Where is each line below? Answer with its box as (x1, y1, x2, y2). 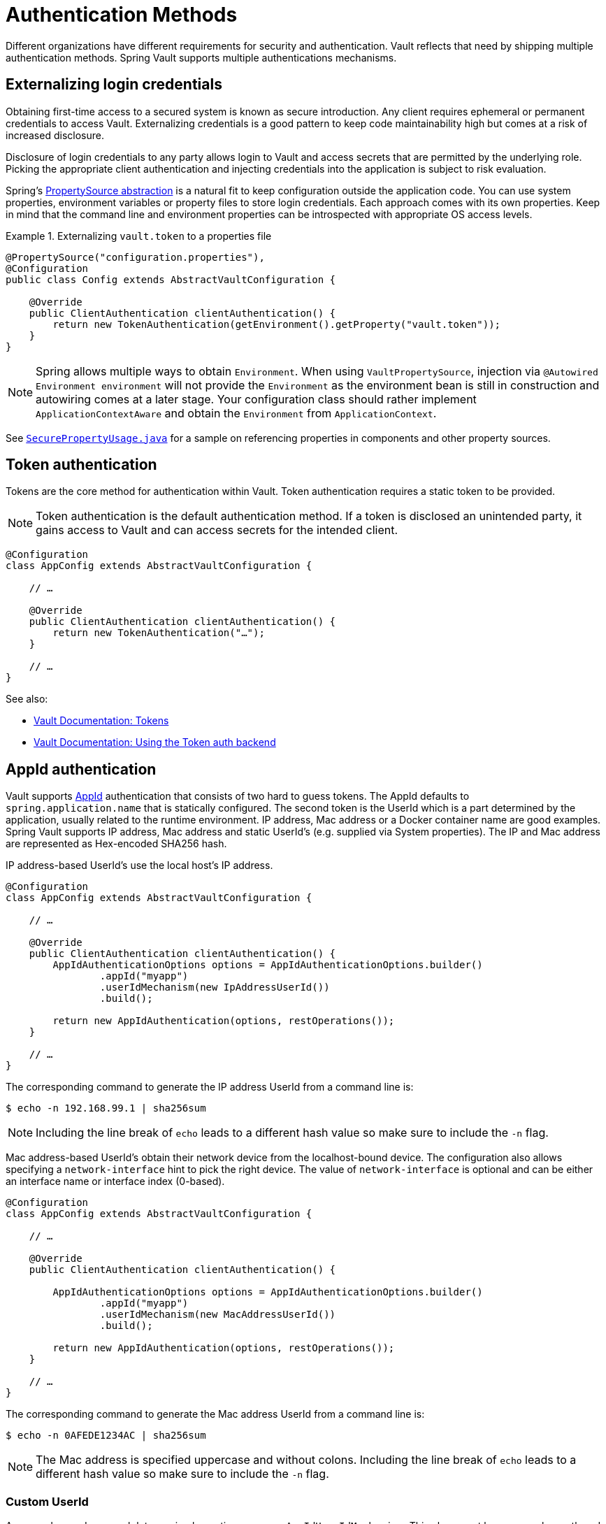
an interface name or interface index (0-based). (6, 1175, 225, 1188)
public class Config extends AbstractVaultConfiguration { (6, 273, 336, 285)
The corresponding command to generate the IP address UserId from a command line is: (6, 1081, 414, 1093)
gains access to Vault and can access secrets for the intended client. (36, 523, 398, 538)
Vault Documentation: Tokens (34, 714, 169, 727)
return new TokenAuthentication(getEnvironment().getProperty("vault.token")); (52, 318, 501, 330)
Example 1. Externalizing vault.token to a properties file (6, 229, 272, 242)
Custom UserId (6, 1494, 89, 1509)
